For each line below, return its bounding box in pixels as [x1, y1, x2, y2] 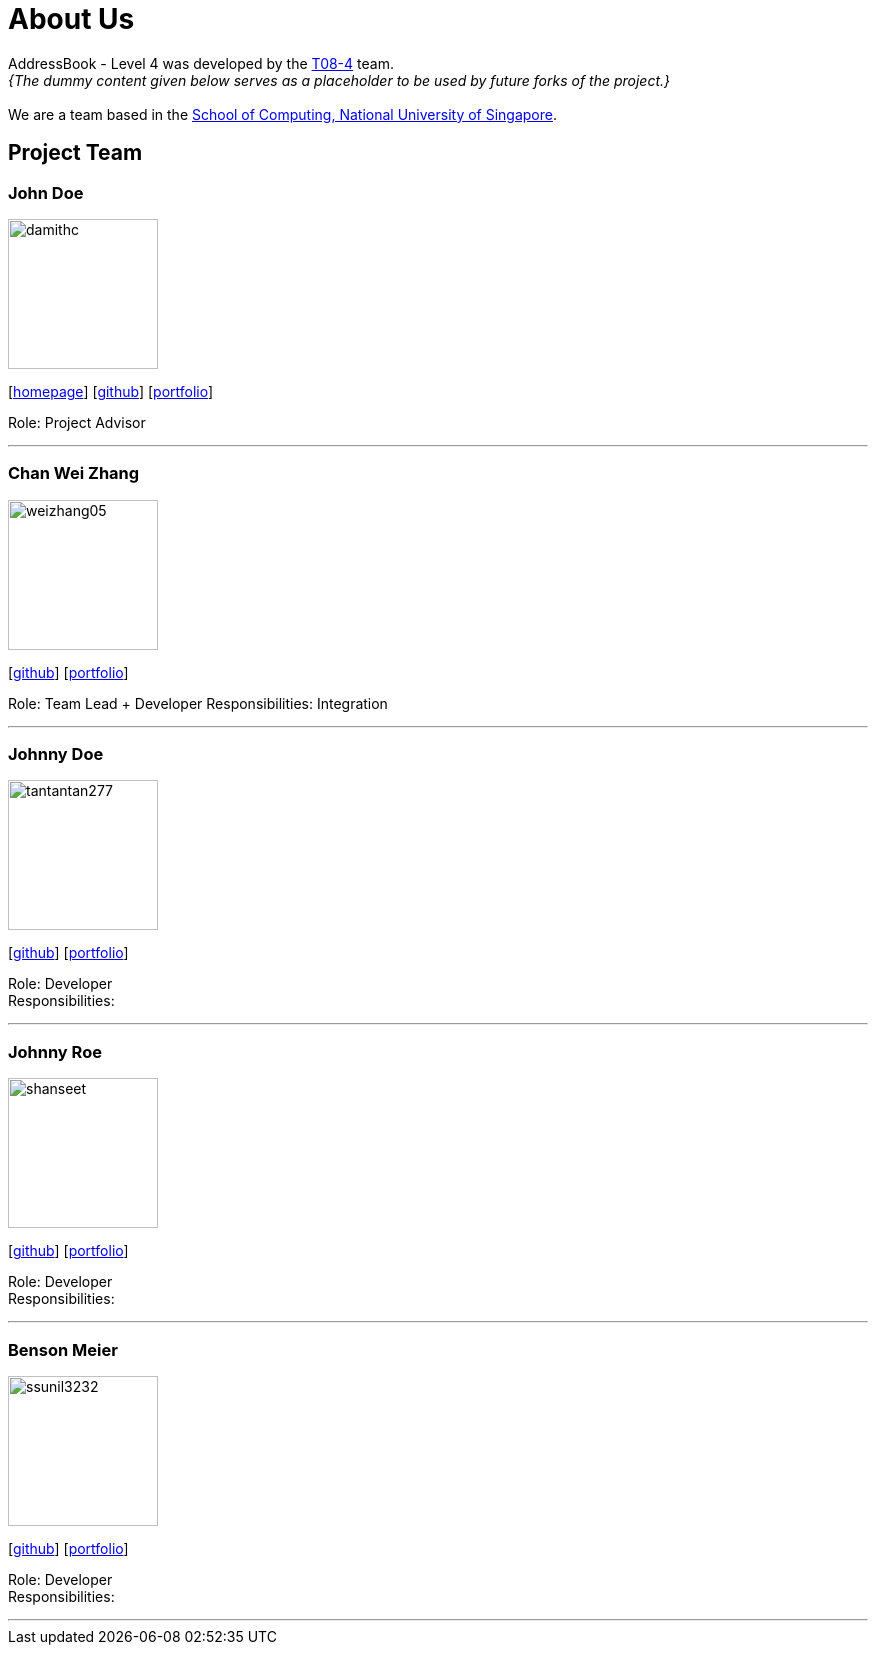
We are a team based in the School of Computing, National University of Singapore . [8, 105, 558, 123]
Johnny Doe [8, 744, 104, 765]
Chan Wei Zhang [8, 463, 140, 484]
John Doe [8, 182, 84, 203]
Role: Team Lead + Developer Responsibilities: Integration [8, 694, 388, 712]
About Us [8, 2, 135, 36]
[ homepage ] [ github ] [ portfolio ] [8, 382, 214, 400]
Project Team [8, 140, 143, 166]
